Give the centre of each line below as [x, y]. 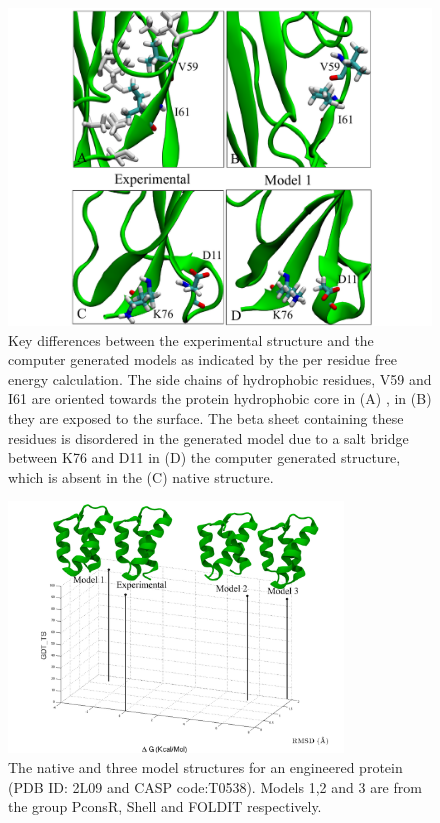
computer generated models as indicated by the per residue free [202, 359]
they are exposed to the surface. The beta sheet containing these [206, 417]
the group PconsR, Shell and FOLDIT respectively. [165, 806]
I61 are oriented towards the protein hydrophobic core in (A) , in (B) [220, 398]
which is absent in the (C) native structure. [141, 476]
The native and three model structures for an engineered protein [205, 766]
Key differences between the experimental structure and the [191, 339]
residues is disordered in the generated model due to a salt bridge [208, 437]
